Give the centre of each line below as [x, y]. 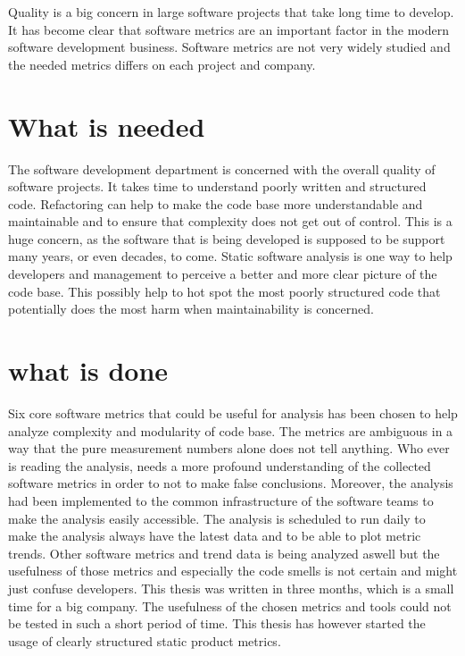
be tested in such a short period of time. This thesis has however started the [217, 623]
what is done [88, 370]
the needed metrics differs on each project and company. [162, 64]
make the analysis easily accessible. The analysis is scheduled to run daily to [217, 518]
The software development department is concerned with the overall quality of [222, 168]
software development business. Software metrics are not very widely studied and [229, 47]
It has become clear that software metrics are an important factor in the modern [228, 29]
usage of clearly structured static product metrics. [145, 640]
